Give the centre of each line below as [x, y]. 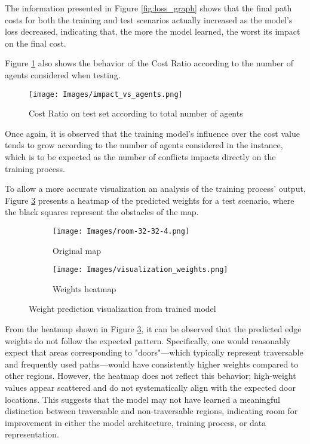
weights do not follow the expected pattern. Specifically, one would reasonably [148, 340]
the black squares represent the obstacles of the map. [102, 212]
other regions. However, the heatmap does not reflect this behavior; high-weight [151, 376]
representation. [32, 434]
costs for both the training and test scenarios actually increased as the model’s [149, 19]
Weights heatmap [85, 288]
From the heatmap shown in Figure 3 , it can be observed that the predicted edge [153, 329]
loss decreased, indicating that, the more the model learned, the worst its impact [153, 31]
